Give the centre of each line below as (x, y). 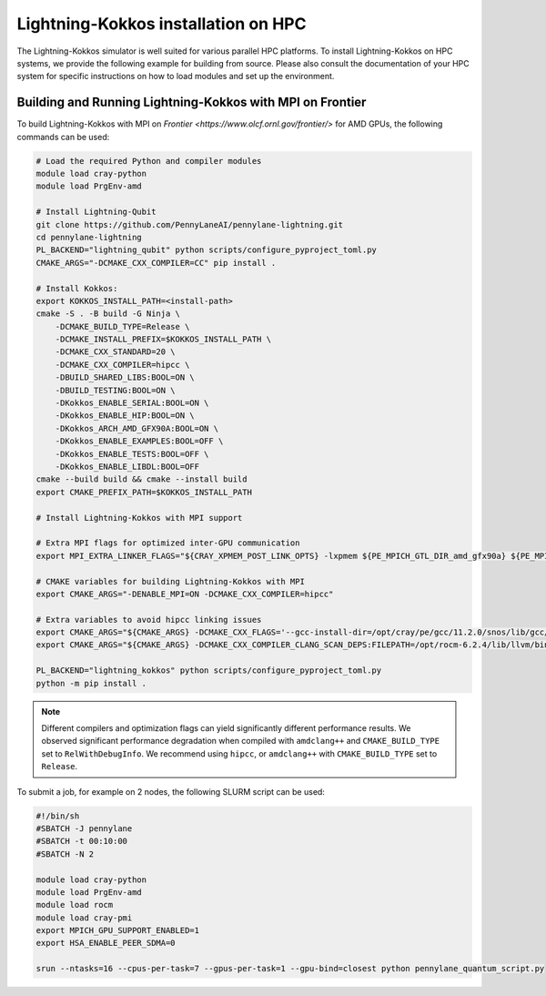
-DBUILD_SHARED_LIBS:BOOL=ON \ (125, 377)
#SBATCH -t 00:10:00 (81, 841)
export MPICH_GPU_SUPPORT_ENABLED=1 (118, 930)
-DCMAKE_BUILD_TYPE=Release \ (122, 326)
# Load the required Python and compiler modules (149, 161)
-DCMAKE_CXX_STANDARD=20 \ (116, 352)
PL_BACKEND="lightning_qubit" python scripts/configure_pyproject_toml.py (207, 250)
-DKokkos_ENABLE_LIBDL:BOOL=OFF (127, 466)
